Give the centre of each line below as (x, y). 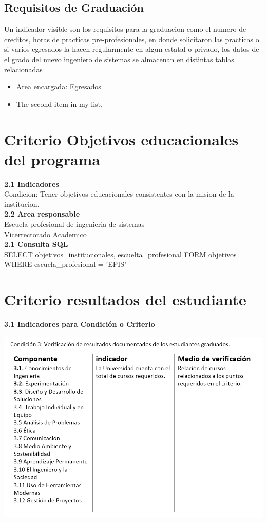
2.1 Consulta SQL (36, 244)
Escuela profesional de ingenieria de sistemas (74, 224)
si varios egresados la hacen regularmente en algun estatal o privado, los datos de (132, 49)
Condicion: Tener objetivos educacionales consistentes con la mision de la (119, 194)
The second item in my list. (59, 103)
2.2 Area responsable (42, 214)
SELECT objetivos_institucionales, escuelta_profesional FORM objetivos (120, 254)
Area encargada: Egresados (59, 86)
